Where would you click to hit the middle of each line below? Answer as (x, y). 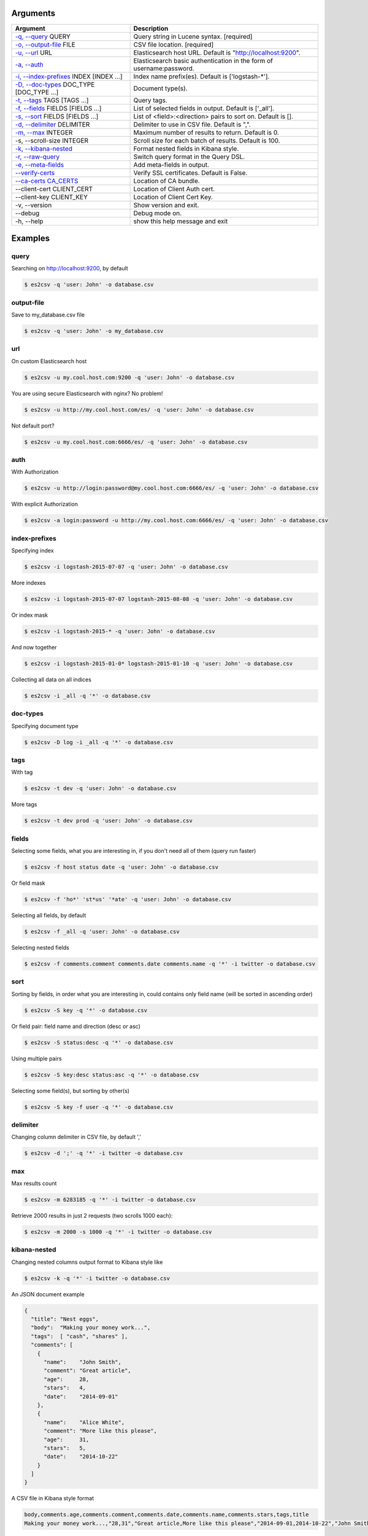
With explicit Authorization (44, 504)
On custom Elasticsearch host (49, 361)
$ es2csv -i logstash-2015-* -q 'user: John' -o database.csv (120, 631)
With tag (22, 772)
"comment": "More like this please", (101, 1431)
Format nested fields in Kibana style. (186, 149)
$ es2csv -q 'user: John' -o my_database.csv (94, 331)
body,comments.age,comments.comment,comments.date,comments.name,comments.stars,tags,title (167, 1515)
